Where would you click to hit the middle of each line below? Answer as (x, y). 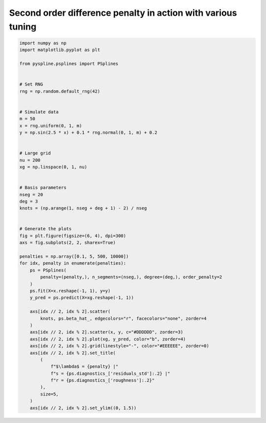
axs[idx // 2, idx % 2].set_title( (73, 353)
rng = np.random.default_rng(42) (60, 91)
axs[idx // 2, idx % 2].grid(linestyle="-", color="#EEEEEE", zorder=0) (119, 346)
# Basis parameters (43, 188)
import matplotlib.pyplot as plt (60, 50)
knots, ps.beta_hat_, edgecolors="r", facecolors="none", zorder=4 (123, 318)
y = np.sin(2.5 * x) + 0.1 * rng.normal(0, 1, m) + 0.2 (88, 133)
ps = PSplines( (48, 270)
